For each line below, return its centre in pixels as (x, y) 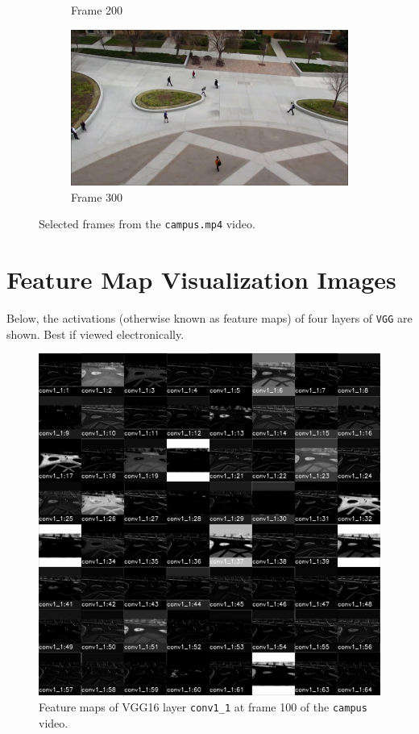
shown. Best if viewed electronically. (95, 334)
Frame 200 (97, 10)
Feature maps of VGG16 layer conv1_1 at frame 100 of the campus (203, 706)
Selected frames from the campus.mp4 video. (147, 224)
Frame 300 (97, 196)
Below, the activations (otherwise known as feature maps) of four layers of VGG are (209, 318)
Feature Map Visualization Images (201, 279)
